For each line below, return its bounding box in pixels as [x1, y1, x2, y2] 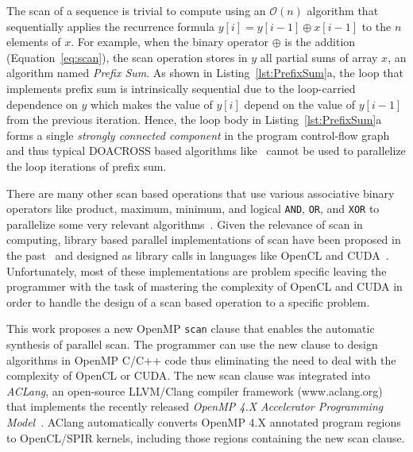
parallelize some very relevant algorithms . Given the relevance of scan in [6, 215, 363, 232]
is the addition [284, 33, 356, 50]
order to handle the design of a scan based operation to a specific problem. [6, 293, 370, 310]
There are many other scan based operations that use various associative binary [6, 184, 395, 201]
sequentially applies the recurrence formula [6, 17, 215, 34]
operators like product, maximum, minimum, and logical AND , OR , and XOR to [6, 200, 380, 217]
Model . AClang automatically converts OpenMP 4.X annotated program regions [6, 413, 401, 430]
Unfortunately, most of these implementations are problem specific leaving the [6, 262, 387, 279]
